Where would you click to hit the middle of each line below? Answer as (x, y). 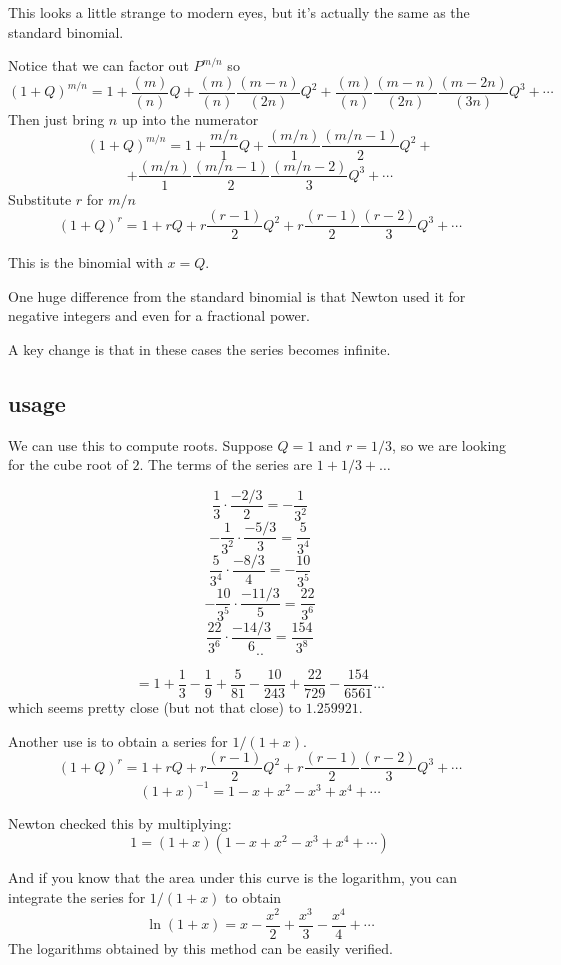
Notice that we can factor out (98, 65)
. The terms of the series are (226, 464)
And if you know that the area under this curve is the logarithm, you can (233, 877)
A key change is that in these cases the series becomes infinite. (199, 349)
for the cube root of (68, 464)
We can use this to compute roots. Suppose (140, 444)
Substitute (40, 198)
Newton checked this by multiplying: (120, 822)
